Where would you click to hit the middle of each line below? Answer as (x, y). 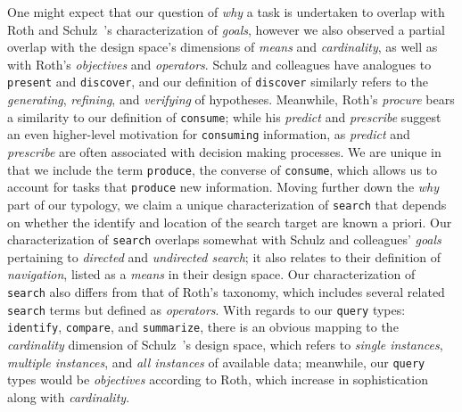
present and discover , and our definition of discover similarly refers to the (218, 82)
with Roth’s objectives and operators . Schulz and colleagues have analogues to (219, 64)
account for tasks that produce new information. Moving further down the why (223, 187)
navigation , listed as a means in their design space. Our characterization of (211, 274)
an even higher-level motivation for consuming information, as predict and (209, 134)
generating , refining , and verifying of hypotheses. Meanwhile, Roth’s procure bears (231, 99)
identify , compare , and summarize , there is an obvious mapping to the (203, 327)
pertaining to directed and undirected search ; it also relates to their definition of (224, 256)
